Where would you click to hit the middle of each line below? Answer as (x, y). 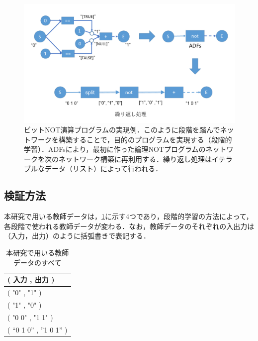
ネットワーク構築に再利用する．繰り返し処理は (135, 159)
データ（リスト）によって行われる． (103, 169)
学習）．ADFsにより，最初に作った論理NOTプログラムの (115, 149)
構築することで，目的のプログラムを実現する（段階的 (145, 139)
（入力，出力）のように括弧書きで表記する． (77, 236)
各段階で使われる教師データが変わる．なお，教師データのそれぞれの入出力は (129, 226)
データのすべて (38, 262)
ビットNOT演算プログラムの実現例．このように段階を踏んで (122, 130)
